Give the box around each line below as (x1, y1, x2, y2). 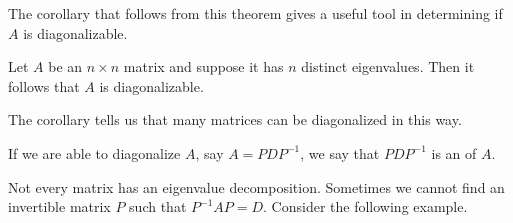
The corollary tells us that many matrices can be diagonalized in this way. (8, 109, 462, 130)
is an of (431, 142, 477, 163)
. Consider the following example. (263, 196, 468, 217)
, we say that (300, 142, 380, 163)
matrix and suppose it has (123, 56, 284, 77)
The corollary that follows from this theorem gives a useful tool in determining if (8, 3, 503, 23)
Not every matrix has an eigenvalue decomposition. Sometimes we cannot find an (8, 176, 505, 197)
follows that (8, 75, 80, 96)
